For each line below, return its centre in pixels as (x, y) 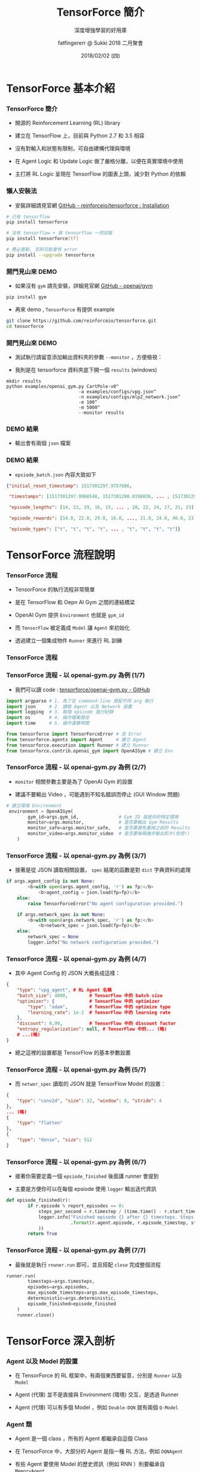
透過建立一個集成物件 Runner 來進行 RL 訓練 (68, 641)
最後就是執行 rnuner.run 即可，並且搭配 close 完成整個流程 (88, 1264)
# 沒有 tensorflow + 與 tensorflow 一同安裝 (59, 233)
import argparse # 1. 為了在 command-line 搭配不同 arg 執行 (80, 701)
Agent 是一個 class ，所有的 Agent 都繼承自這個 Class (81, 1438)
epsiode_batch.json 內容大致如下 (56, 474)
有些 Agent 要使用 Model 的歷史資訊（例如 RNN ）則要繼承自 (90, 1464)
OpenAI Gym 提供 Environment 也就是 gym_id (69, 615)
